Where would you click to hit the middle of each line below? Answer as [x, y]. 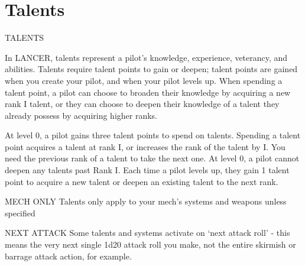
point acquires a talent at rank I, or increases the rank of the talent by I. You [145, 146]
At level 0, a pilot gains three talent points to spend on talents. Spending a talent [153, 135]
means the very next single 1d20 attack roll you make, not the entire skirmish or [150, 244]
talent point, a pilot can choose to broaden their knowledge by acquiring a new [148, 92]
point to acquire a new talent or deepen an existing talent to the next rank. [142, 181]
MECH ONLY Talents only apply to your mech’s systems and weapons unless [146, 201]
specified [20, 213]
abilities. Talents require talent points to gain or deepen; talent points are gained [151, 69]
